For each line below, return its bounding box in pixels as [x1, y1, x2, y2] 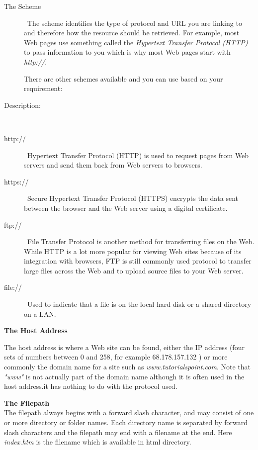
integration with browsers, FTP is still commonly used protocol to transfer [24, 256, 252, 266]
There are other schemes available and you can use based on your [24, 73, 223, 84]
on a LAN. [24, 308, 56, 319]
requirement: [24, 83, 63, 93]
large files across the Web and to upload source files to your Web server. [24, 265, 244, 275]
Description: [4, 99, 41, 110]
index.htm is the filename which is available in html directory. [4, 437, 191, 447]
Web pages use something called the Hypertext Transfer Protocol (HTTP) [24, 37, 248, 47]
